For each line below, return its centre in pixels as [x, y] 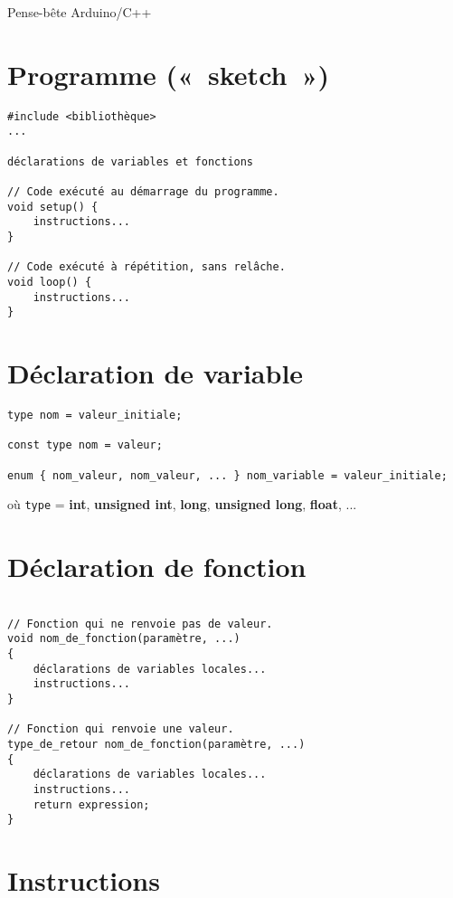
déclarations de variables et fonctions [131, 161]
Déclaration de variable [156, 373]
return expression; [91, 804]
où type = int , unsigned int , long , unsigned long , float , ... [182, 504]
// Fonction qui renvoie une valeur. [121, 729]
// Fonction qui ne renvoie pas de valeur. [140, 624]
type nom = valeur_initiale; [95, 416]
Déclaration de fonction [157, 567]
